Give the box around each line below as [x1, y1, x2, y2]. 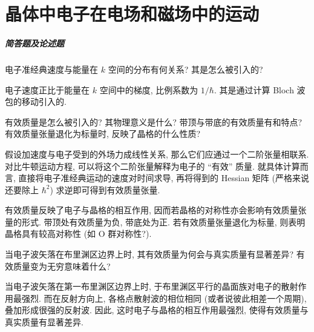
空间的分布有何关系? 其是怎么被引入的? [108, 62, 263, 75]
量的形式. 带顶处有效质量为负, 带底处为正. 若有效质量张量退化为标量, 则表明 [5, 215, 306, 228]
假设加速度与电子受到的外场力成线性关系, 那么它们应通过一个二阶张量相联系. [5, 147, 309, 160]
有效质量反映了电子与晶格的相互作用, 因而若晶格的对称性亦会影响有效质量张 [5, 204, 307, 216]
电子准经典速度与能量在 [5, 62, 98, 75]
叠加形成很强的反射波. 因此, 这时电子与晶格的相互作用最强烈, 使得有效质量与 [5, 304, 309, 316]
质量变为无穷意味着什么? [13, 259, 111, 272]
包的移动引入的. [5, 95, 67, 108]
